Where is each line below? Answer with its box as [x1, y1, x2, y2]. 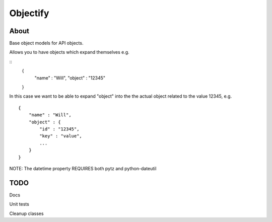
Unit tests [9, 201, 30, 207]
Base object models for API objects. [9, 40, 84, 46]
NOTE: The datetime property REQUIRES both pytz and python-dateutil [9, 165, 157, 171]
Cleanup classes [9, 210, 44, 216]
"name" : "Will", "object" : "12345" [34, 75, 106, 81]
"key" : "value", [39, 133, 83, 139]
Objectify [9, 8, 49, 19]
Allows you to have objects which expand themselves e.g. [9, 49, 129, 55]
